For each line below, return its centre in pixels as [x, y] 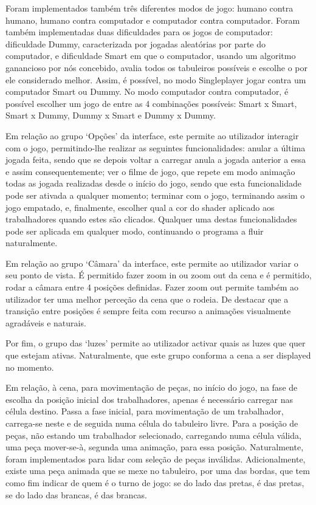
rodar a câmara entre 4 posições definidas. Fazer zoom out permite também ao [152, 287]
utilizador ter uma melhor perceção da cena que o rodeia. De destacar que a [147, 299]
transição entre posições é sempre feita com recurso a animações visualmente [148, 311]
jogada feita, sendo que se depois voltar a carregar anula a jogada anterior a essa [156, 160]
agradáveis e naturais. [46, 322]
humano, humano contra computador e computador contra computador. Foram [153, 20]
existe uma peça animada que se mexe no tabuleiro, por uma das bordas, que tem [158, 471]
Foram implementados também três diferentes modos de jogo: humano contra [149, 8]
